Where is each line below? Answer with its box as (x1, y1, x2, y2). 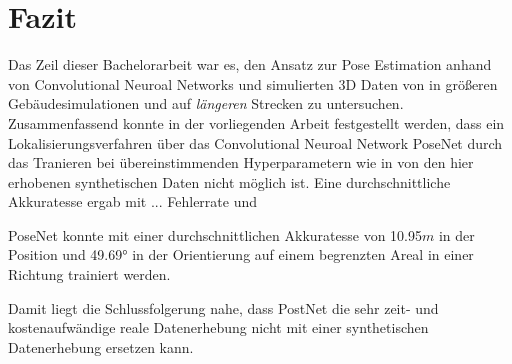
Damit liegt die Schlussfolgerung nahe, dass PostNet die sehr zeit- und (8, 297, 439, 318)
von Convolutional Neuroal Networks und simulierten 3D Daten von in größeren (8, 73, 498, 94)
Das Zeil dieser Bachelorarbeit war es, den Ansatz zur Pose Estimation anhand (8, 54, 492, 75)
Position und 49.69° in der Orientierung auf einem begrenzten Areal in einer (8, 244, 474, 265)
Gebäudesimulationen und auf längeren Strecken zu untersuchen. (8, 93, 404, 114)
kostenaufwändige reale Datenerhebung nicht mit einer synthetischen (8, 317, 429, 338)
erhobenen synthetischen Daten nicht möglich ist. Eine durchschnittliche (8, 171, 451, 192)
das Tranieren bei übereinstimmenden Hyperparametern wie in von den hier (8, 152, 474, 173)
